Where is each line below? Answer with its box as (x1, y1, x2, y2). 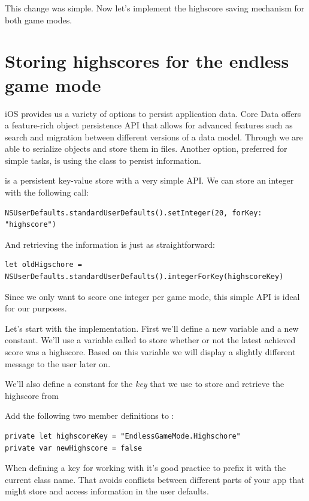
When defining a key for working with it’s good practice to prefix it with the (5, 461, 286, 474)
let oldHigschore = (5, 260, 82, 269)
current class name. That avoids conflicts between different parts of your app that (5, 473, 305, 485)
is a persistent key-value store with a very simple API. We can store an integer (5, 174, 294, 187)
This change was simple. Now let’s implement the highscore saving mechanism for (5, 2, 305, 14)
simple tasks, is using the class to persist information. (5, 154, 201, 166)
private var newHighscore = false (5, 443, 143, 452)
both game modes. (5, 13, 72, 26)
